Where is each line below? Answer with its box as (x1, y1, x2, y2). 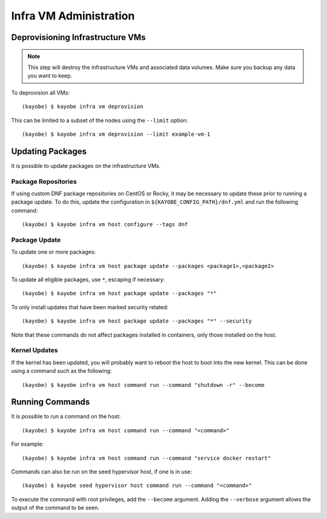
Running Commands (11, 397, 90, 407)
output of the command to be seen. (11, 504, 100, 512)
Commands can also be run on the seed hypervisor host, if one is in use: (11, 468, 193, 475)
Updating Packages (11, 146, 87, 156)
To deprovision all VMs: (11, 89, 70, 96)
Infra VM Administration (11, 9, 135, 22)
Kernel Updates (11, 346, 58, 355)
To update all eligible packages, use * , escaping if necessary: (11, 276, 165, 283)
